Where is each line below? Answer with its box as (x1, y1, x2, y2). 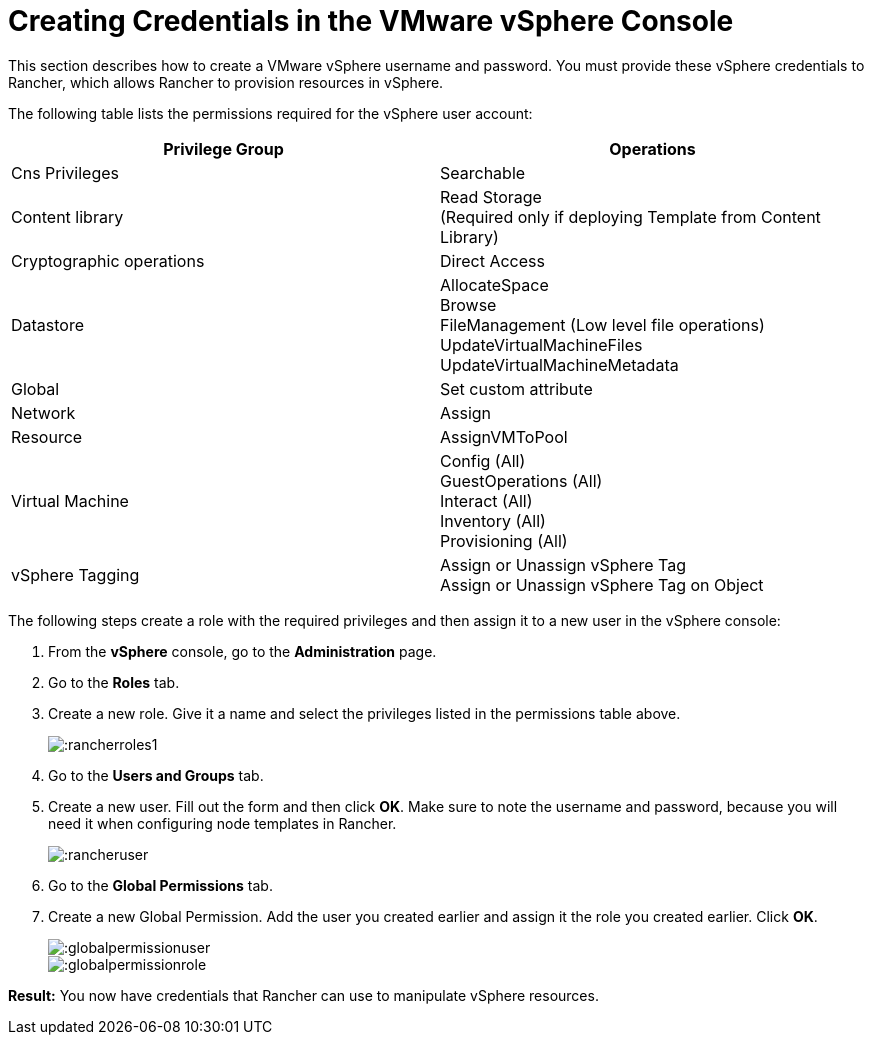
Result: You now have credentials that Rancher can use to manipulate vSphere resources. (8, 986, 599, 1004)
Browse (440, 294, 497, 315)
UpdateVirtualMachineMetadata (440, 354, 679, 375)
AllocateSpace (440, 274, 549, 295)
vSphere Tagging (11, 564, 140, 585)
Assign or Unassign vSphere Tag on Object (440, 574, 764, 595)
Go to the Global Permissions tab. (48, 876, 273, 894)
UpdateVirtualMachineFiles (440, 334, 643, 355)
